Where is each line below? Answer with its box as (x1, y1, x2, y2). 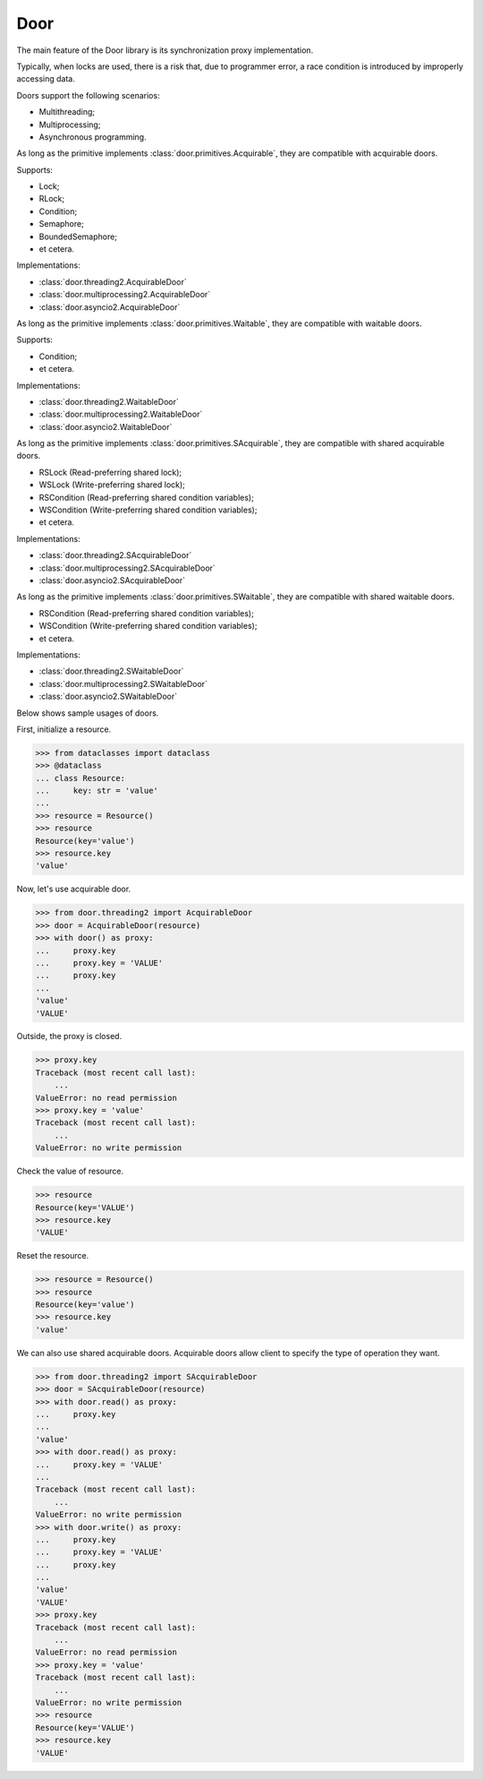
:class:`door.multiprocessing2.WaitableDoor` (38, 408, 203, 420)
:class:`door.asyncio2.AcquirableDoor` (38, 301, 181, 313)
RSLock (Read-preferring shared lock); (38, 467, 182, 477)
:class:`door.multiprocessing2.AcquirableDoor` (38, 289, 211, 300)
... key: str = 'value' (35, 786, 158, 796)
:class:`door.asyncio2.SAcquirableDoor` (38, 575, 185, 586)
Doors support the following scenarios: (16, 90, 160, 100)
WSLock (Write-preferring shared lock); (38, 479, 185, 490)
